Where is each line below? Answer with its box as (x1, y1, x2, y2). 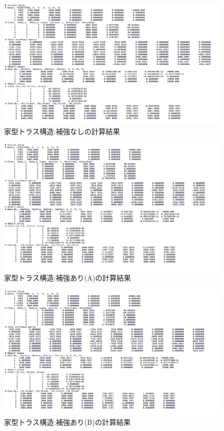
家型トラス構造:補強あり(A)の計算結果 (4, 272, 131, 283)
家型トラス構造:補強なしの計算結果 (4, 126, 120, 137)
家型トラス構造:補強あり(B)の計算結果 (4, 416, 131, 427)
